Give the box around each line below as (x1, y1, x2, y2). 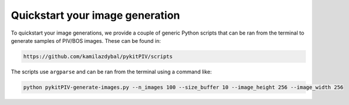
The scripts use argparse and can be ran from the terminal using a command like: (11, 68, 212, 75)
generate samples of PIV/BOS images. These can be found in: (11, 37, 162, 44)
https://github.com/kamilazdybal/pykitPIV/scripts (23, 53, 173, 60)
